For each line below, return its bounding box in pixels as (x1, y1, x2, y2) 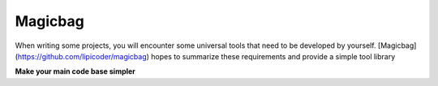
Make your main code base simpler (15, 67, 135, 76)
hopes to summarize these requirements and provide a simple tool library (151, 51, 396, 61)
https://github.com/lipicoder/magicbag (17, 51, 148, 61)
